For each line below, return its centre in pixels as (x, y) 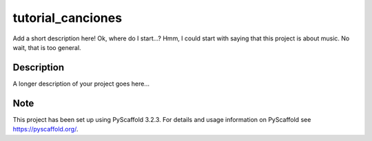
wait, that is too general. (47, 47)
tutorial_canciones (68, 18)
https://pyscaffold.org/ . (45, 129)
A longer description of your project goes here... (81, 84)
